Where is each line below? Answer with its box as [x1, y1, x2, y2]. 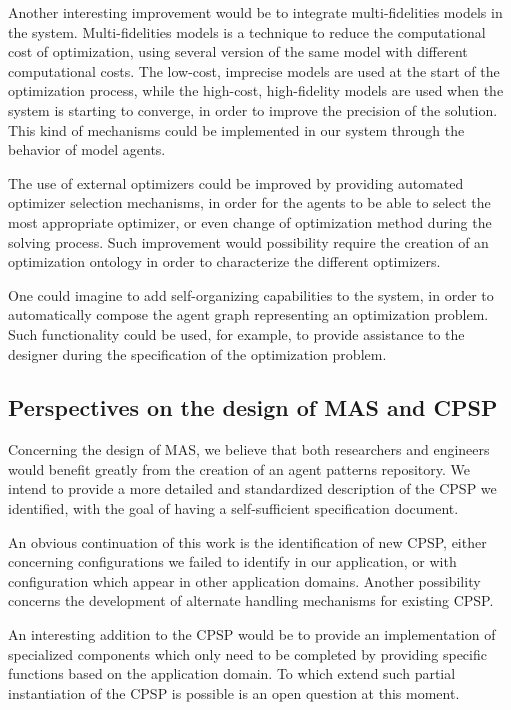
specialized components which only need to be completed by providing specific [8, 643, 487, 664]
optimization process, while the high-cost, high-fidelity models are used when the [8, 80, 504, 101]
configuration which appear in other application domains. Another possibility [8, 570, 481, 591]
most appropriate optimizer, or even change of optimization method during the [8, 211, 492, 232]
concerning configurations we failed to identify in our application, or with [8, 551, 457, 572]
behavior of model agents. [8, 139, 166, 160]
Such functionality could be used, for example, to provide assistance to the [8, 323, 465, 344]
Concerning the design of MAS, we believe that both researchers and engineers [8, 439, 490, 460]
